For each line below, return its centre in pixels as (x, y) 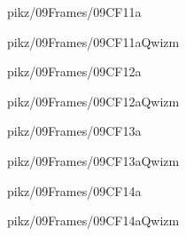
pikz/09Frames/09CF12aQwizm (93, 101)
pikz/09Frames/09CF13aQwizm (93, 160)
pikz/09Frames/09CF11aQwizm (93, 41)
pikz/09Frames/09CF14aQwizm (93, 220)
